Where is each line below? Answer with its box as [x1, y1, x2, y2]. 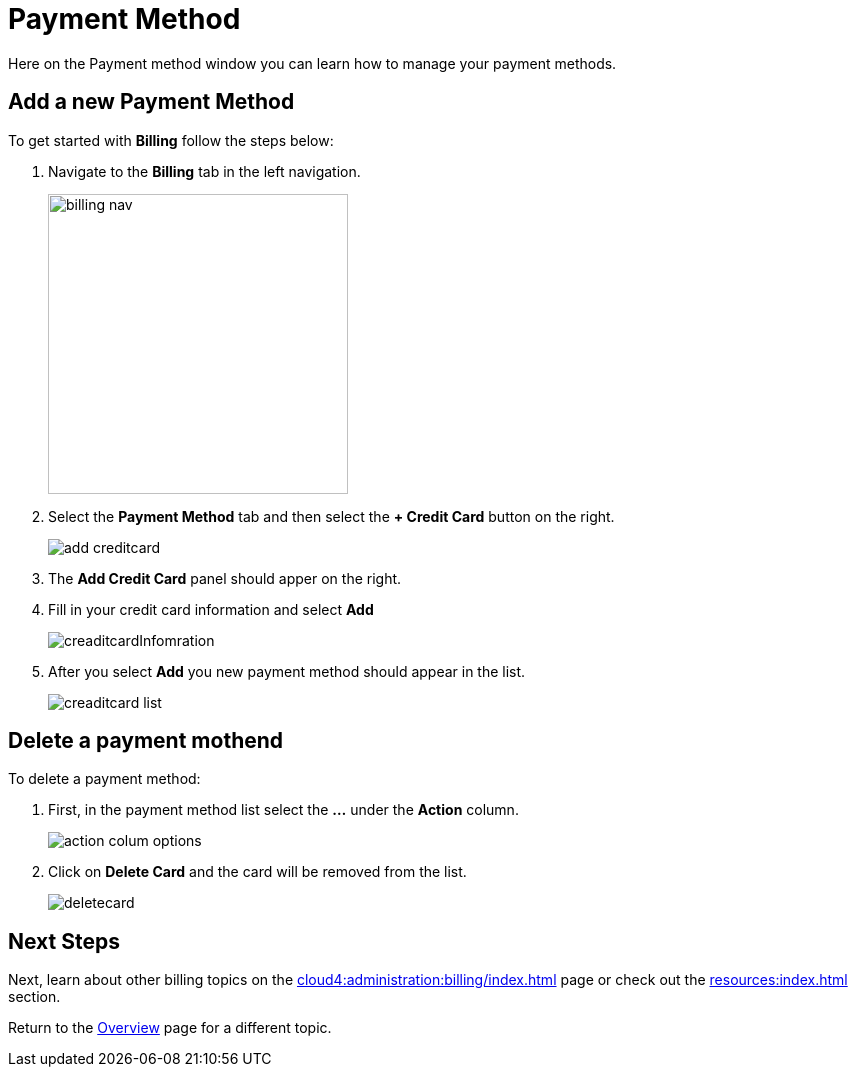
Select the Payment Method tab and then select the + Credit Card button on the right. [48, 507, 615, 525]
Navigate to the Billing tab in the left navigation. [48, 162, 361, 180]
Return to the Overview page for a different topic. [8, 1019, 332, 1037]
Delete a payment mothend [8, 728, 284, 754]
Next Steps [8, 928, 120, 954]
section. [8, 988, 61, 1006]
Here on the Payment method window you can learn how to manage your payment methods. [8, 54, 617, 72]
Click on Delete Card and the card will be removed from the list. [48, 863, 467, 881]
